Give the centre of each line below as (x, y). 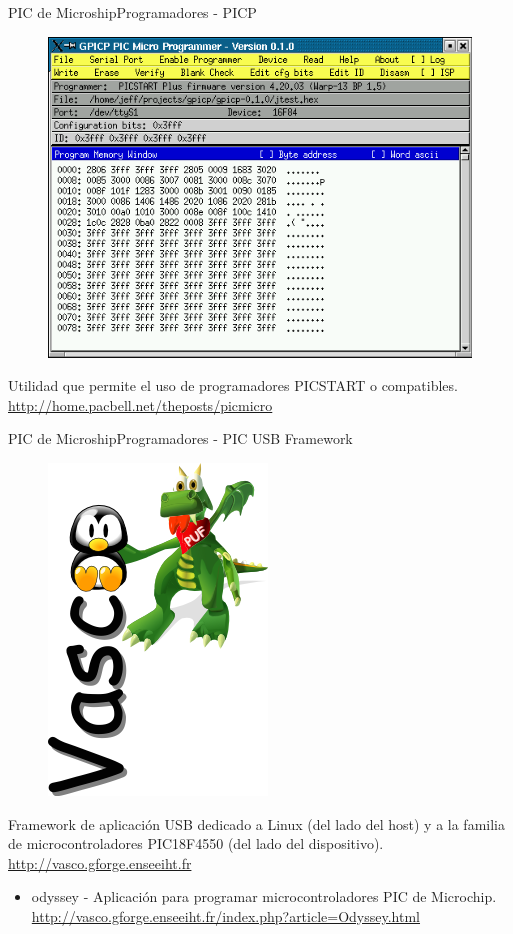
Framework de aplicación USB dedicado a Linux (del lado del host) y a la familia (256, 823)
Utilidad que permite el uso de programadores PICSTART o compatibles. (233, 385)
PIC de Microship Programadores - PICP (132, 12)
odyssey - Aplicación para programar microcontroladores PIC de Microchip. (264, 896)
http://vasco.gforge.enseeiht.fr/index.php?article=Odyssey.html (226, 915)
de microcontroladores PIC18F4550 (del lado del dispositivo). (196, 843)
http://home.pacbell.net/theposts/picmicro (140, 404)
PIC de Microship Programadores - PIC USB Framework (180, 438)
